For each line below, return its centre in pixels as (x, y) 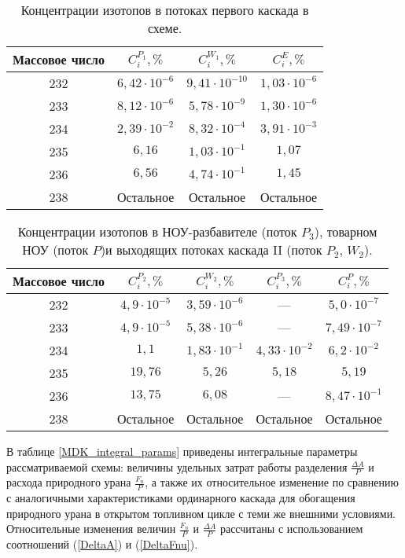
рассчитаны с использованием (291, 529)
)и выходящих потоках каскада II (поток (211, 250)
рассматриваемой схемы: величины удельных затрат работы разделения (177, 466)
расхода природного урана (69, 482)
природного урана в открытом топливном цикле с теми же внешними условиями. (201, 513)
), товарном (346, 231)
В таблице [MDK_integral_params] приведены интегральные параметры (182, 451)
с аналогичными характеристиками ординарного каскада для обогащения (181, 498)
